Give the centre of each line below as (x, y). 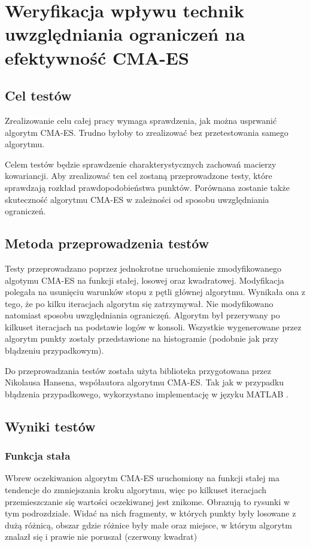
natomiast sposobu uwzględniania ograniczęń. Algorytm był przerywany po (142, 315)
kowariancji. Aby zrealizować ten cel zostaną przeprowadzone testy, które (139, 176)
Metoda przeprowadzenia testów (107, 243)
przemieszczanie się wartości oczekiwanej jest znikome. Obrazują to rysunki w (148, 501)
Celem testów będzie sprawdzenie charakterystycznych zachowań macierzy (141, 164)
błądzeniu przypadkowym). (54, 350)
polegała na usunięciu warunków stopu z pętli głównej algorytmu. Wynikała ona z (155, 292)
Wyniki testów (50, 426)
